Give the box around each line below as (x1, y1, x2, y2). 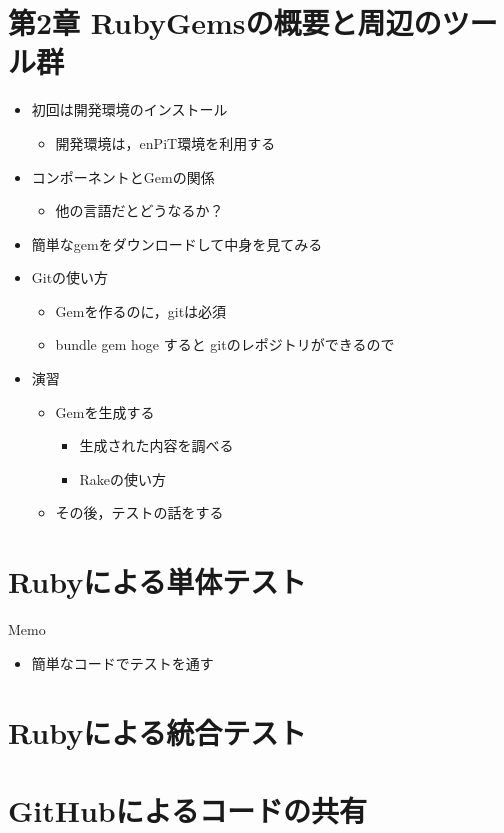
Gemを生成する (55, 401, 155, 422)
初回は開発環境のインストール (31, 99, 228, 120)
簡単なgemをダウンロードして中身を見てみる (31, 233, 323, 254)
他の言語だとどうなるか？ (55, 200, 224, 221)
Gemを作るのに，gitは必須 (55, 300, 227, 321)
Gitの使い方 (31, 267, 109, 288)
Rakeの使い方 (79, 468, 166, 489)
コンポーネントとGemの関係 (31, 166, 215, 187)
